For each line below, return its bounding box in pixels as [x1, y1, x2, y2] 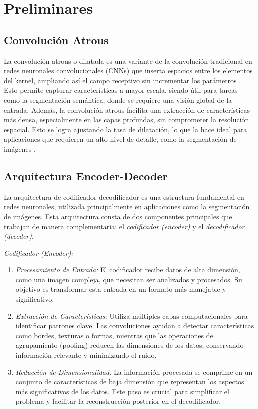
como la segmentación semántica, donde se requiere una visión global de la [4, 94, 232, 105]
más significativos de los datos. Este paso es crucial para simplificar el [15, 386, 229, 396]
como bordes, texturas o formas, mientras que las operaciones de [15, 330, 213, 340]
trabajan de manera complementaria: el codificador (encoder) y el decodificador [4, 221, 245, 231]
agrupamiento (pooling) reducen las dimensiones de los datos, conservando [15, 340, 244, 350]
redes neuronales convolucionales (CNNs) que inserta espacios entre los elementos [4, 65, 253, 76]
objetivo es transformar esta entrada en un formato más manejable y [15, 284, 226, 294]
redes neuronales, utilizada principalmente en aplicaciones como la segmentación [4, 201, 250, 212]
